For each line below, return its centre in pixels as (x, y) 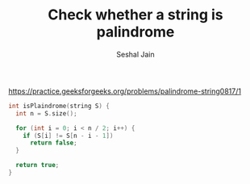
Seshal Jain (135, 54)
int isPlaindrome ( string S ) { (59, 106)
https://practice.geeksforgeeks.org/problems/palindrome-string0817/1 (125, 91)
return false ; (54, 143)
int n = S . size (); (47, 113)
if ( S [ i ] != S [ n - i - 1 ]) (68, 136)
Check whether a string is (135, 15)
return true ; (37, 165)
